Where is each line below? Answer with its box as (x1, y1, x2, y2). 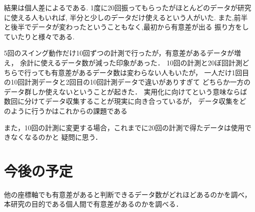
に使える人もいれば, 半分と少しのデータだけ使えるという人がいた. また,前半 (4, 12, 248, 22)
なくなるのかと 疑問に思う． (10, 132, 102, 142)
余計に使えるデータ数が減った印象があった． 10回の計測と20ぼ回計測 (20, 57, 242, 67)
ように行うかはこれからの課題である (10, 105, 128, 116)
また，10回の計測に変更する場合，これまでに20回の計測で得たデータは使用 (4, 122, 245, 132)
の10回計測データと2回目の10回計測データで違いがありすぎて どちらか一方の (4, 77, 251, 87)
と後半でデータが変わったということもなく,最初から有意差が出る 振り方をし (4, 22, 249, 32)
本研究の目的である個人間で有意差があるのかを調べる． (4, 199, 183, 209)
